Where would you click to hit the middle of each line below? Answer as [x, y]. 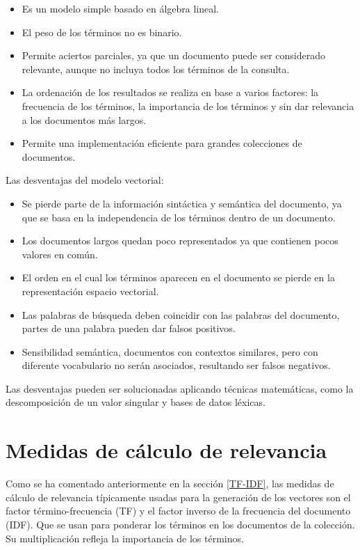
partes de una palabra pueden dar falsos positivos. [129, 328]
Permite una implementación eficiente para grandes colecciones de [162, 143]
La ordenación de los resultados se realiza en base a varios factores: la [170, 92]
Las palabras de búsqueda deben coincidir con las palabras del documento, [181, 314]
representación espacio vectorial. [90, 291]
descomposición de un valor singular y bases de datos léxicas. [136, 402]
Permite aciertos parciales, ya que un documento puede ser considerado [174, 55]
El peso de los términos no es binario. [102, 32]
